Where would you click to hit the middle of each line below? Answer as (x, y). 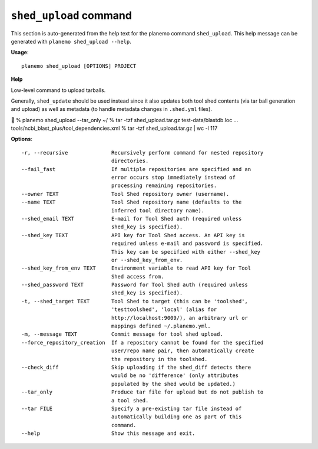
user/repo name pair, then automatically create (183, 351)
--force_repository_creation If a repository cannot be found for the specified (143, 343)
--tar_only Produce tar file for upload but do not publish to (143, 392)
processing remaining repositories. (164, 186)
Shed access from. (138, 276)
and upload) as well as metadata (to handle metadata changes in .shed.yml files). (111, 109)
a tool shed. (130, 400)
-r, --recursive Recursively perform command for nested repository (143, 153)
